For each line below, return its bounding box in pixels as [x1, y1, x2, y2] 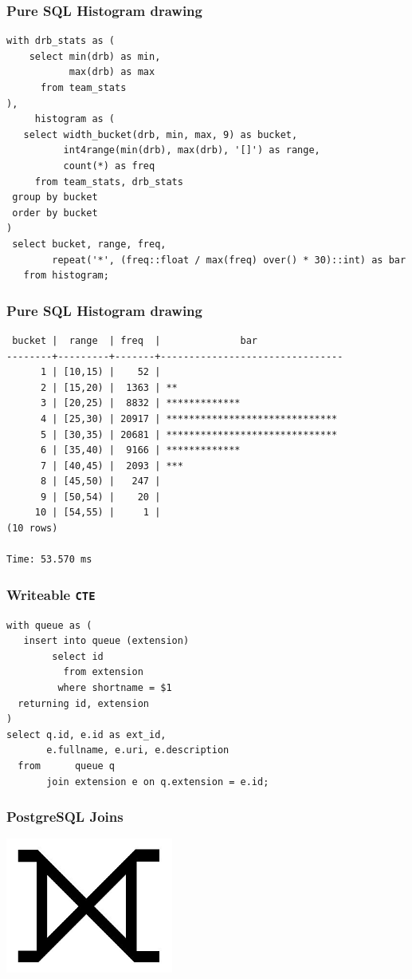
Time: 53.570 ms [6, 554, 92, 566]
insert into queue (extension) [23, 635, 190, 647]
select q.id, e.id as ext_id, [6, 728, 167, 740]
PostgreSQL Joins [6, 807, 124, 827]
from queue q [18, 760, 116, 772]
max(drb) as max [69, 66, 155, 78]
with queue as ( [6, 619, 92, 631]
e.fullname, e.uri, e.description [46, 744, 230, 756]
